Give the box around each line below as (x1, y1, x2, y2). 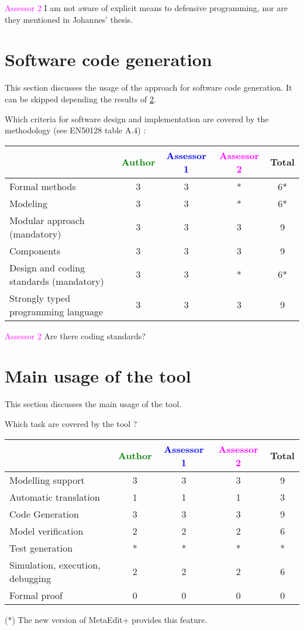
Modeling (9, 196, 47, 210)
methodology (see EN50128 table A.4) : (5, 124, 146, 136)
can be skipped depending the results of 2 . (5, 92, 156, 105)
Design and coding (9, 260, 85, 274)
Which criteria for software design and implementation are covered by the (5, 112, 269, 125)
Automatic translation (9, 490, 100, 504)
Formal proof (9, 588, 63, 602)
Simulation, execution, (9, 557, 101, 572)
